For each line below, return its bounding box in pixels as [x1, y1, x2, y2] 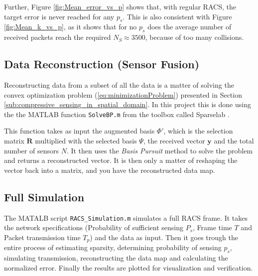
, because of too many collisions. [145, 32, 244, 42]
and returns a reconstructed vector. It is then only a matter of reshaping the [4, 155, 238, 165]
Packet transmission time [4, 232, 81, 242]
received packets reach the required [4, 32, 111, 42]
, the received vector [143, 136, 205, 146]
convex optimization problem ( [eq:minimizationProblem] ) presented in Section [4, 89, 242, 100]
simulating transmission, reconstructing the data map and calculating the [4, 253, 228, 263]
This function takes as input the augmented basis [4, 126, 155, 136]
